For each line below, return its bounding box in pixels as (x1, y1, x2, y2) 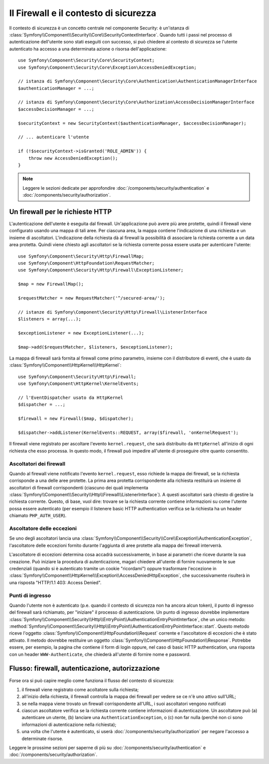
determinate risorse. (21, 736, 63, 742)
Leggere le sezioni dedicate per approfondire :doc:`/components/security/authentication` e (22, 185, 209, 191)
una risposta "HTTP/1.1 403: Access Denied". (9, 579, 102, 585)
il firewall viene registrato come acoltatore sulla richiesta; (21, 687, 139, 693)
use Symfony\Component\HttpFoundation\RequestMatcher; (18, 260, 155, 266)
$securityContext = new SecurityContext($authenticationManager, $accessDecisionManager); (18, 120, 247, 126)
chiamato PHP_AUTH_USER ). (9, 512, 67, 519)
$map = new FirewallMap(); (18, 281, 84, 287)
